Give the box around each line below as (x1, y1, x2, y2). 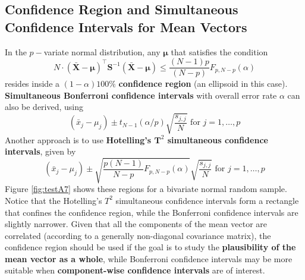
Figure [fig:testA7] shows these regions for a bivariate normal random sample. (5, 183, 287, 195)
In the (5, 45, 27, 58)
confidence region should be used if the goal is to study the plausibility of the (5, 241, 296, 253)
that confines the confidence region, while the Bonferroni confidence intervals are (5, 206, 298, 218)
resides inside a (5, 77, 60, 90)
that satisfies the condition (171, 45, 268, 58)
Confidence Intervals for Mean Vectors (5, 17, 247, 36)
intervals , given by (5, 145, 76, 158)
